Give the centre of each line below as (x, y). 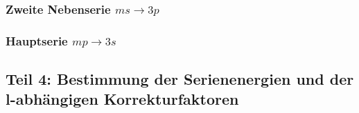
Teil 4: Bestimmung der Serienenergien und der (180, 79)
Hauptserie (37, 40)
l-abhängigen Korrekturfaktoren (122, 99)
